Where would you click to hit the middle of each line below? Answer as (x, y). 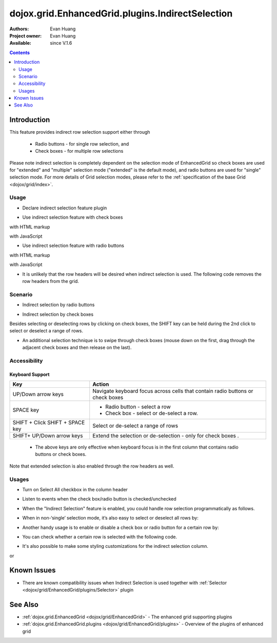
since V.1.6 (61, 43)
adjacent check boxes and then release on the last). (77, 348)
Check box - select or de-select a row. (152, 413)
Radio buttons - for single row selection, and (82, 144)
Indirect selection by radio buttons (58, 305)
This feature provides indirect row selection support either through (80, 132)
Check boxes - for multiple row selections (79, 151)
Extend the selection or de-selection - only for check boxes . (166, 436)
